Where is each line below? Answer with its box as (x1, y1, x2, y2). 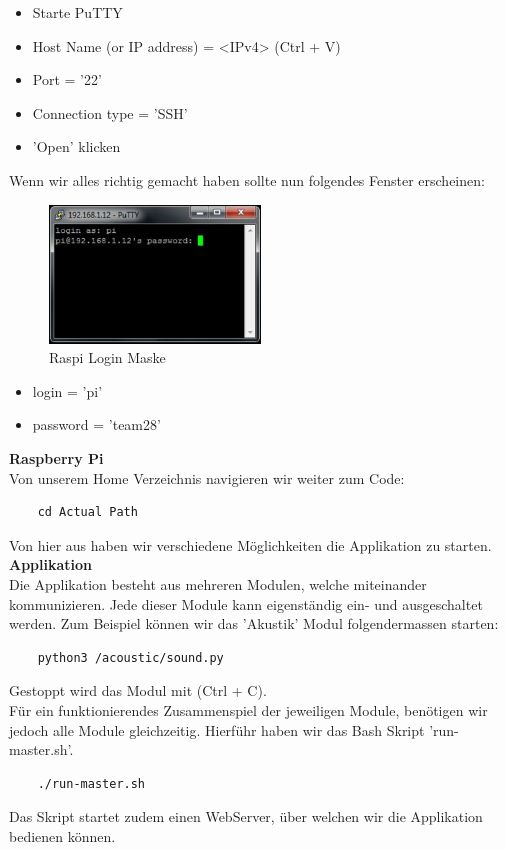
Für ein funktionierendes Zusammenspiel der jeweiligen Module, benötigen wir (9, 700, 488, 720)
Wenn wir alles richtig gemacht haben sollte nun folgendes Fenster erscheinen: (9, 169, 485, 190)
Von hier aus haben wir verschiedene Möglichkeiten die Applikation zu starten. (9, 534, 492, 555)
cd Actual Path (37, 505, 138, 520)
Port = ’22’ (32, 69, 102, 90)
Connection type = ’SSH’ (32, 102, 188, 123)
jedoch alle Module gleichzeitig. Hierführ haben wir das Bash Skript (9, 719, 425, 740)
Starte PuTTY (32, 2, 123, 22)
